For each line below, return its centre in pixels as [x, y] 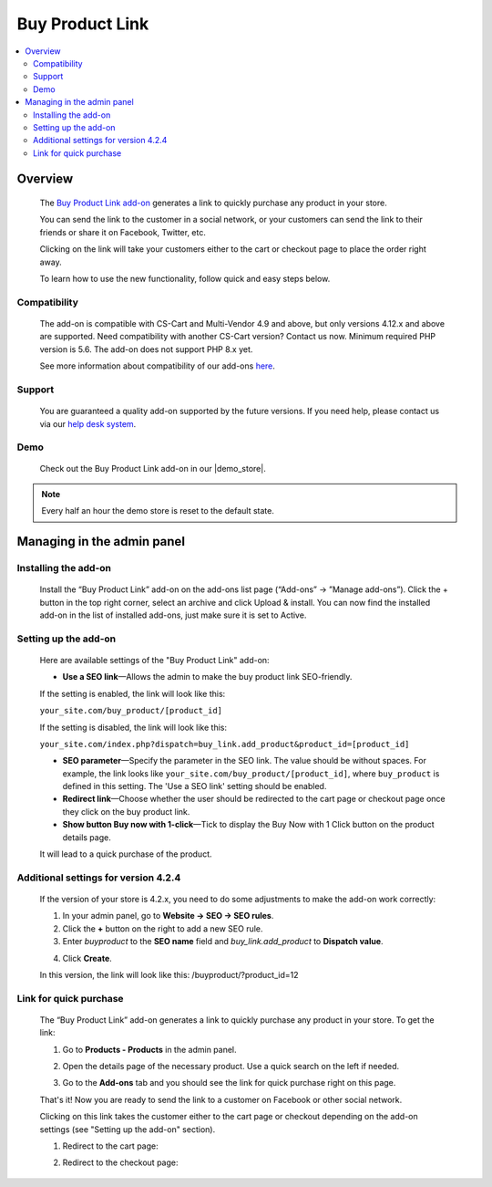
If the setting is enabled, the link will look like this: [133, 693]
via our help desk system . [88, 423]
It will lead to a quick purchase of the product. [126, 854]
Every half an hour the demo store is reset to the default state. [158, 511]
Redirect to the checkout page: [120, 1162]
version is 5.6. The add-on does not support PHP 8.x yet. [146, 349]
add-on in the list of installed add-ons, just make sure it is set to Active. [173, 615]
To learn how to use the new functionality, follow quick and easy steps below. [185, 279]
